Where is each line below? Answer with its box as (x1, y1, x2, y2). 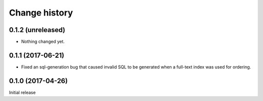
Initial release (9, 89, 36, 95)
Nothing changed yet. (21, 39, 65, 45)
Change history (9, 7, 73, 18)
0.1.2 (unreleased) (9, 26, 65, 34)
